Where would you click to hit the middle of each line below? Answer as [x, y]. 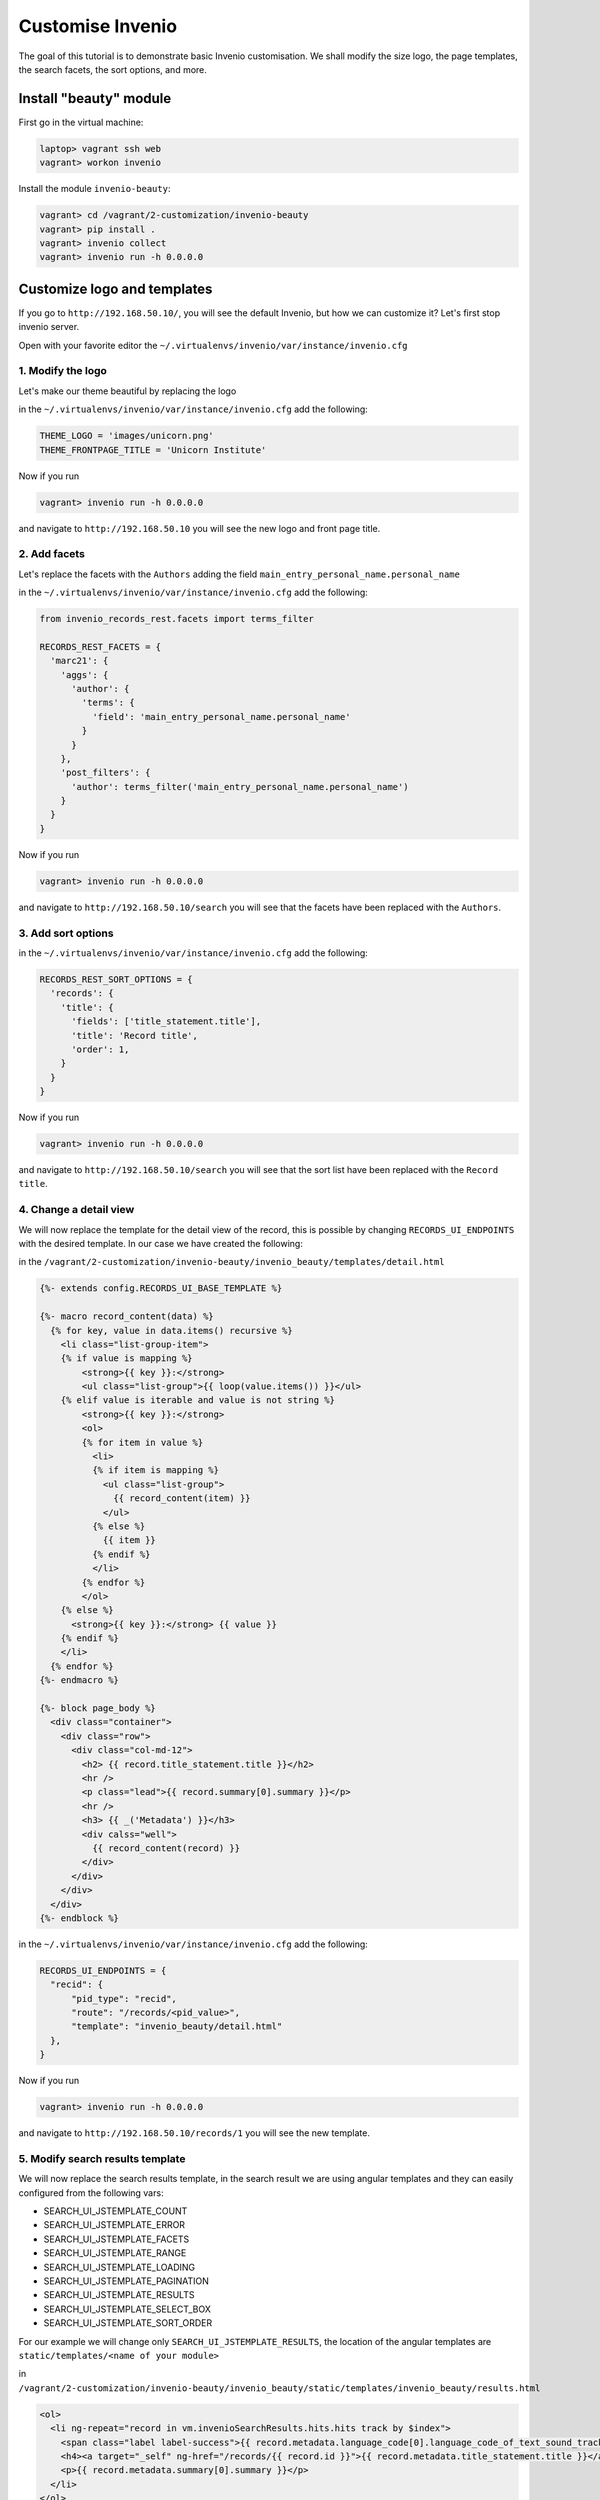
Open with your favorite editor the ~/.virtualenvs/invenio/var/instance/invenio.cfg [213, 345]
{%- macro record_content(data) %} [126, 1316]
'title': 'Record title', [135, 1035]
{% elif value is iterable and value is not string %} [197, 1400]
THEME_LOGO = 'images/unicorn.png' [126, 436]
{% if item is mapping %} [155, 1470]
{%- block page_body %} [98, 1708]
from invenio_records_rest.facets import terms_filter [176, 619]
